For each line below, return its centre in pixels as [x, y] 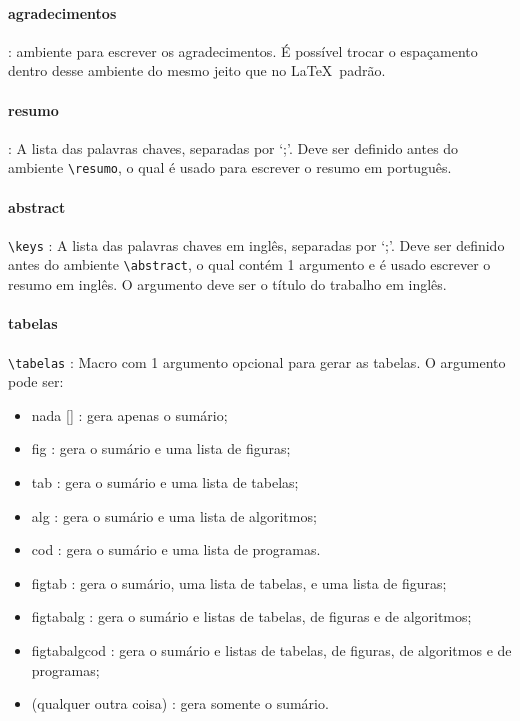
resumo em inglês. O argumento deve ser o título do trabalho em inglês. [227, 284]
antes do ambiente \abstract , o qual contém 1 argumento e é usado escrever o [249, 264]
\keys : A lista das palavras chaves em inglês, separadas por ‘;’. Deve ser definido [256, 244]
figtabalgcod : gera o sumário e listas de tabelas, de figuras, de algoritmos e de [271, 649]
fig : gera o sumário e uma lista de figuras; [161, 448]
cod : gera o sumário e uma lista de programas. [176, 549]
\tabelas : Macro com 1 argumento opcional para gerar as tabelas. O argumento [257, 361]
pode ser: [36, 381]
